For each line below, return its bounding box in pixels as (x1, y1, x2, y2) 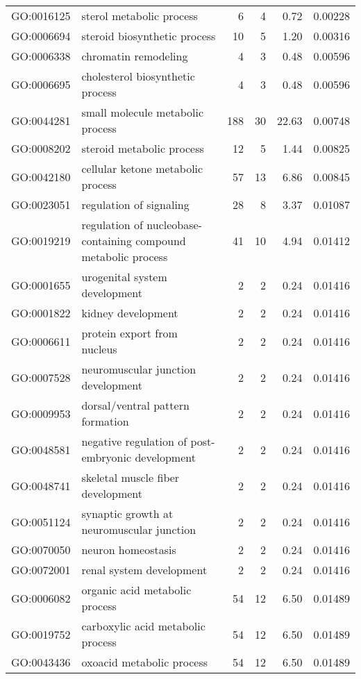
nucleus (81, 341, 117, 357)
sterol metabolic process (81, 8, 198, 24)
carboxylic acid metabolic (81, 618, 205, 634)
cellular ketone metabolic (81, 160, 203, 176)
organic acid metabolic (81, 582, 192, 598)
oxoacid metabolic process (81, 654, 208, 670)
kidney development (81, 305, 178, 321)
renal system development (81, 562, 208, 578)
